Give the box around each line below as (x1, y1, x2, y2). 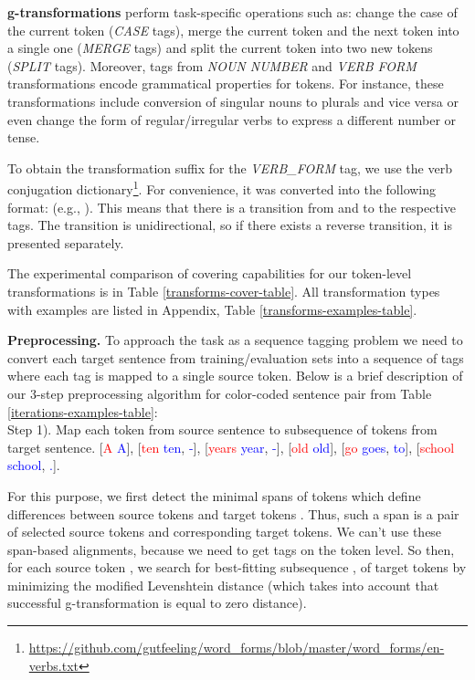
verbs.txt (28, 655, 79, 675)
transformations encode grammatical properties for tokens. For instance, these (7, 74, 444, 93)
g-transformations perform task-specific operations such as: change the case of (7, 3, 458, 21)
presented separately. (7, 233, 124, 252)
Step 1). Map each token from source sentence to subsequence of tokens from (7, 420, 438, 439)
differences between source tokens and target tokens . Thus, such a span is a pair (7, 504, 459, 523)
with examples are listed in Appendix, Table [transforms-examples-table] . (7, 299, 417, 319)
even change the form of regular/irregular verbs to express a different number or (7, 110, 457, 129)
